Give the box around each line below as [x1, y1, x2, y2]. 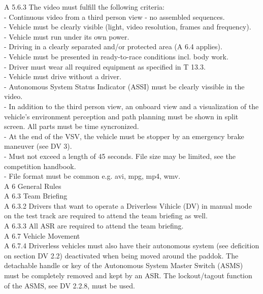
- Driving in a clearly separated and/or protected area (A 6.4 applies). [4, 41, 222, 52]
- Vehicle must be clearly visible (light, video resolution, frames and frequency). [4, 21, 251, 32]
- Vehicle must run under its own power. [4, 31, 129, 42]
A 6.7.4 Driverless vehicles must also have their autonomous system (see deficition [4, 240, 259, 251]
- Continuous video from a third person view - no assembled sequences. [4, 11, 225, 22]
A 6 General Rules [4, 180, 61, 191]
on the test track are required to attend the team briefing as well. [4, 210, 208, 221]
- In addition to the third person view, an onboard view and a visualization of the [4, 101, 259, 111]
